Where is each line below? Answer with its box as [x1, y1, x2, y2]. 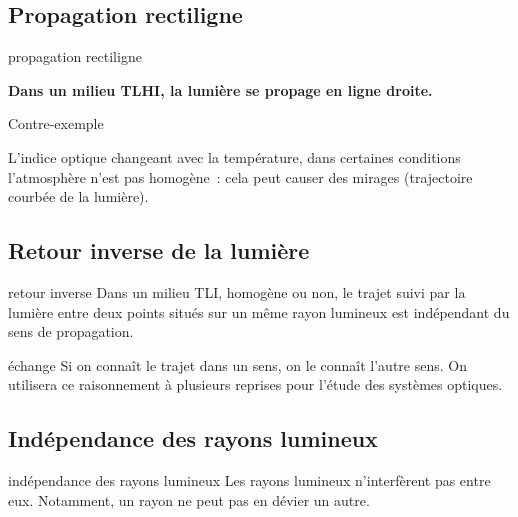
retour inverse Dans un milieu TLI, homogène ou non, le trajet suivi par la [8, 281, 466, 302]
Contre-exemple [8, 113, 104, 134]
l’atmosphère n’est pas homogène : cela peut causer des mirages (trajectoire [8, 166, 473, 187]
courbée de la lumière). [8, 186, 149, 207]
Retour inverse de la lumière [8, 235, 310, 266]
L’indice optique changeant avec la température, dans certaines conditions [8, 146, 461, 167]
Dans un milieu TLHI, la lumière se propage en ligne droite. [8, 79, 433, 100]
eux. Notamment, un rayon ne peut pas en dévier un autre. [8, 489, 370, 510]
